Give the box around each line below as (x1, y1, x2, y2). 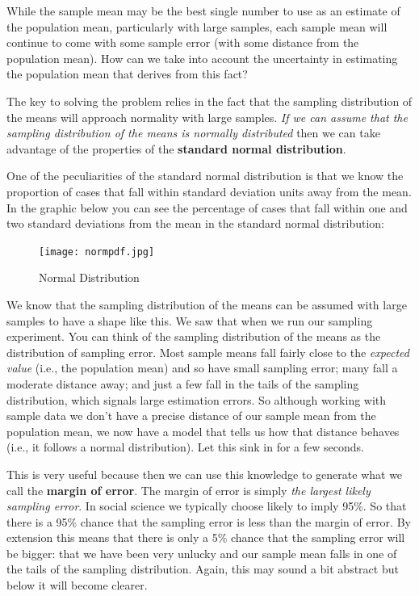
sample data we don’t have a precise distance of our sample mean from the (6, 407, 376, 424)
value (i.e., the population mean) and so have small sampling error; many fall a (6, 359, 398, 376)
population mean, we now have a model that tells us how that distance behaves (6, 422, 400, 439)
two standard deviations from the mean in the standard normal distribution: (6, 215, 385, 232)
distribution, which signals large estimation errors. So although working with (6, 391, 387, 408)
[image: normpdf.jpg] (39, 246, 155, 258)
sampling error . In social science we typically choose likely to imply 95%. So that (6, 497, 407, 514)
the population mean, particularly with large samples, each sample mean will (6, 18, 388, 35)
